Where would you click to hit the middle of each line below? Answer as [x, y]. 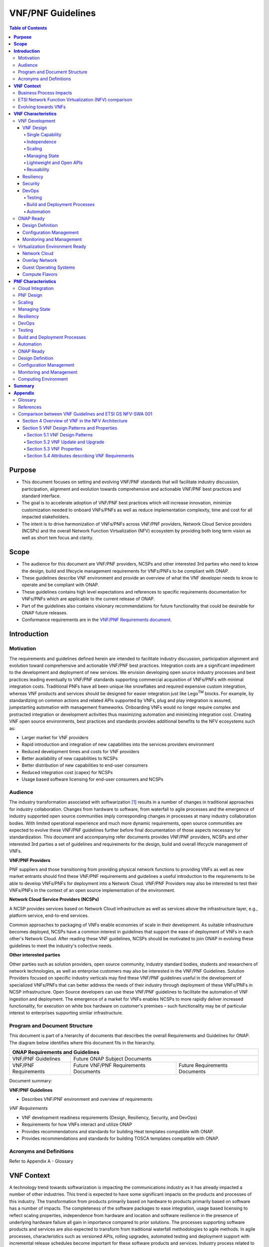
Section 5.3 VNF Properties [55, 448]
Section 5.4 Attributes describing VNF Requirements [80, 456]
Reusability [38, 170]
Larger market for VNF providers [55, 737]
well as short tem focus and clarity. [58, 538]
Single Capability [44, 135]
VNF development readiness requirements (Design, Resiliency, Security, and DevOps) [110, 1117]
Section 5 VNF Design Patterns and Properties [70, 428]
